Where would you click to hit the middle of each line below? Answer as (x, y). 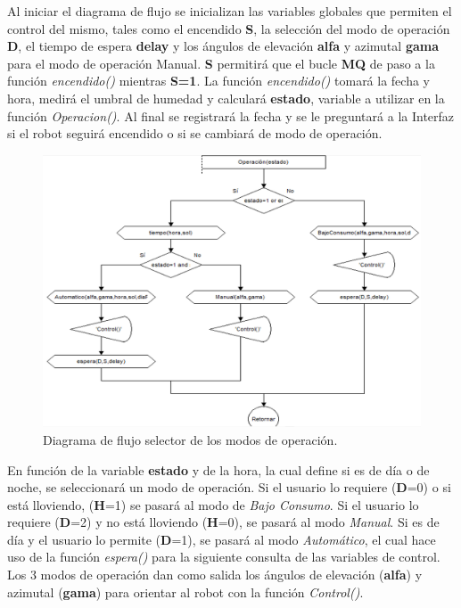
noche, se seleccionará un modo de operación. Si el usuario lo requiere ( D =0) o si (229, 487)
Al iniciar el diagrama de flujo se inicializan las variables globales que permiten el (230, 11)
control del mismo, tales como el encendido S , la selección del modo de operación (229, 28)
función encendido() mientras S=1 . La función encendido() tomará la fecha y (218, 81)
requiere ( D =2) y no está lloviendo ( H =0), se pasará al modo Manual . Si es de (223, 522)
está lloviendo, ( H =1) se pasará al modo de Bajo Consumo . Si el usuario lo (213, 504)
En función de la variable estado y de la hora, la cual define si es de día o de (218, 469)
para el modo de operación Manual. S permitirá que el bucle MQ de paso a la (221, 63)
